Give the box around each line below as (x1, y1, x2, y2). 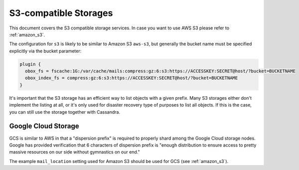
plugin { (19, 61, 41, 67)
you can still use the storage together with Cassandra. (9, 109, 121, 115)
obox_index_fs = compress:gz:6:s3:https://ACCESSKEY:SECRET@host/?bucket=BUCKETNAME (25, 75, 238, 81)
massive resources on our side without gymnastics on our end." (9, 149, 141, 155)
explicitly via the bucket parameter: (9, 48, 82, 54)
